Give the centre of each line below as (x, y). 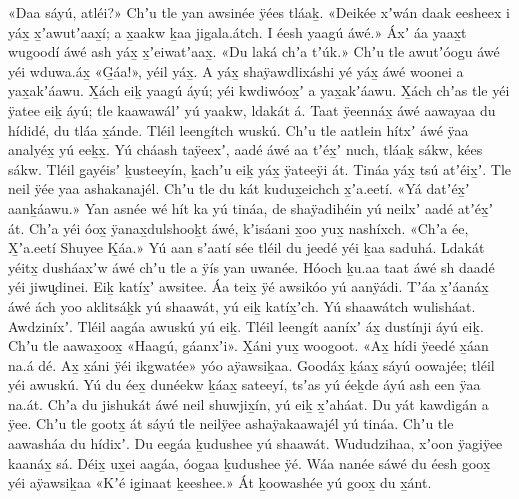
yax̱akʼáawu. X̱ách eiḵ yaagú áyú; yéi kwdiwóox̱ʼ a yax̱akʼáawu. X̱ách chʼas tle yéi (259, 90)
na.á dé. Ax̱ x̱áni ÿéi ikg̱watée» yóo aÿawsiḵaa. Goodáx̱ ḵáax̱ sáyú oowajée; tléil (251, 364)
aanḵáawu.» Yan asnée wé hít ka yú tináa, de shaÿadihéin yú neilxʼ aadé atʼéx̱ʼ (251, 207)
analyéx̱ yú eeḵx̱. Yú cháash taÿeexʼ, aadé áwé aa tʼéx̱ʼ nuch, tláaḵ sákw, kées (245, 149)
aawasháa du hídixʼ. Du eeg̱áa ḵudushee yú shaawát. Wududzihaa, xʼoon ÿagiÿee (255, 443)
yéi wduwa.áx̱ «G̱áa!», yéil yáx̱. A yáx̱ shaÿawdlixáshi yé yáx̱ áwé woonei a (236, 70)
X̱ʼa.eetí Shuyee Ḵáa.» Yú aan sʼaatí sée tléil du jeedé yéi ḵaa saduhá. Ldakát (246, 247)
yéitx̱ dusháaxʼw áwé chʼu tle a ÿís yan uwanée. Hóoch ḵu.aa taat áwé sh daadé (251, 266)
